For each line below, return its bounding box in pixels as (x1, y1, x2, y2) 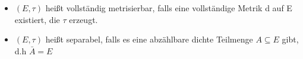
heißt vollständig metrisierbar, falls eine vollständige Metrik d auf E (45, 2, 292, 14)
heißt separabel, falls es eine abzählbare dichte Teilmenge (45, 33, 253, 45)
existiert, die (14, 13, 60, 25)
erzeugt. (69, 13, 98, 25)
